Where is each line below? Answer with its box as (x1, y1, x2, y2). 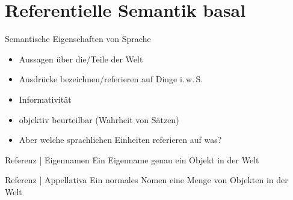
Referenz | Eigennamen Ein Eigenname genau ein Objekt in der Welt (5, 153, 259, 166)
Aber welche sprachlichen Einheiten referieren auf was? (19, 133, 222, 146)
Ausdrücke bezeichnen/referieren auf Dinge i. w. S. (19, 73, 203, 85)
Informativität (19, 92, 72, 105)
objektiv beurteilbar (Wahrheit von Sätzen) (19, 113, 179, 126)
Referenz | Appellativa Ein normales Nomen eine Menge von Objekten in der (5, 174, 288, 186)
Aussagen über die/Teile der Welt (19, 52, 143, 65)
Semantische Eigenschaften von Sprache (5, 32, 151, 45)
